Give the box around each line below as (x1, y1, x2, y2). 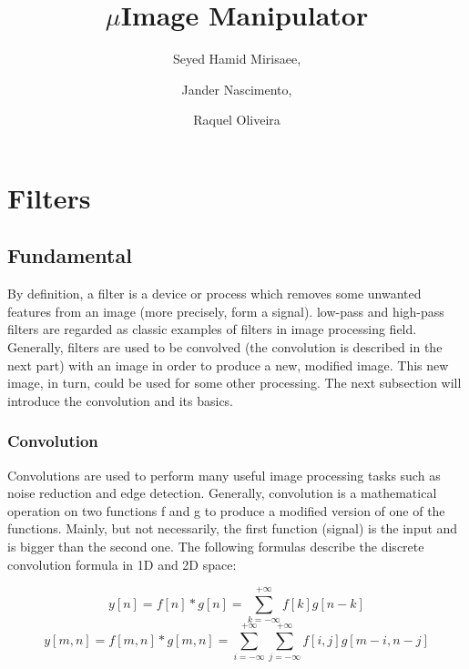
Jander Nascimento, (181, 79, 292, 98)
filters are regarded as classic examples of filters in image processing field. (7, 319, 417, 339)
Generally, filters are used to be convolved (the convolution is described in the (7, 338, 443, 357)
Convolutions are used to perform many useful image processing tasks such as (7, 465, 441, 484)
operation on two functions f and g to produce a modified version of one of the (7, 501, 445, 520)
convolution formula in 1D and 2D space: (7, 554, 237, 573)
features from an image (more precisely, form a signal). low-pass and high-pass (7, 301, 444, 320)
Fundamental (7, 241, 132, 269)
